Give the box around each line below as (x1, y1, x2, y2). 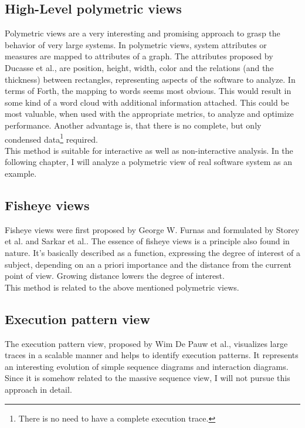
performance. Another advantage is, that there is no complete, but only (5, 119, 262, 131)
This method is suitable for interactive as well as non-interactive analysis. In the (5, 144, 293, 156)
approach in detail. (5, 383, 72, 395)
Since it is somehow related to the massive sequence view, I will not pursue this (5, 372, 290, 384)
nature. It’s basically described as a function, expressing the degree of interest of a (5, 246, 300, 258)
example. (5, 167, 37, 179)
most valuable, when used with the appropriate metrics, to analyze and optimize (5, 107, 294, 120)
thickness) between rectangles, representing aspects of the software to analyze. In (5, 73, 296, 85)
